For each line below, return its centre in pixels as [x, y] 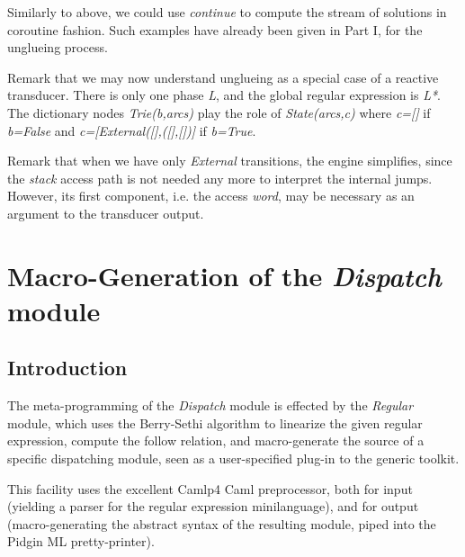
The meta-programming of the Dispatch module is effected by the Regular [210, 405]
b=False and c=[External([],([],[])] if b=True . [132, 130]
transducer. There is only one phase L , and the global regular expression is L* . [224, 95]
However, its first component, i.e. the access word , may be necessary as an [211, 196]
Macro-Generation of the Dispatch [224, 275]
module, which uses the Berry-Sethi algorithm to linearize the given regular [215, 422]
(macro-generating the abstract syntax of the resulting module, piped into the [222, 523]
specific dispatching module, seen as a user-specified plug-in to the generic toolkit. [233, 458]
